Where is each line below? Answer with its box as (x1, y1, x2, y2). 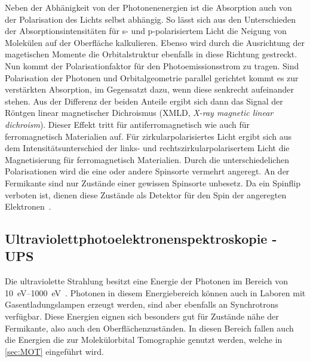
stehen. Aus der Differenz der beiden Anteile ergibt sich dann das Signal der (5, 94, 283, 107)
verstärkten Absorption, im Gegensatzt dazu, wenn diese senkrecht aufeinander (5, 83, 294, 96)
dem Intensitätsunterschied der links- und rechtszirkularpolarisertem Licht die (5, 142, 290, 154)
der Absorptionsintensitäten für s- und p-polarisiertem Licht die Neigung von (5, 24, 287, 37)
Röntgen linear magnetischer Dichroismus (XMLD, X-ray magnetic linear (5, 106, 274, 119)
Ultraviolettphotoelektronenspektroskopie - (5, 229, 277, 248)
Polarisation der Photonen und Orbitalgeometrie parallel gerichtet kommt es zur (5, 71, 299, 84)
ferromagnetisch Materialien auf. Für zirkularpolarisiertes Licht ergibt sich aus (5, 130, 291, 142)
